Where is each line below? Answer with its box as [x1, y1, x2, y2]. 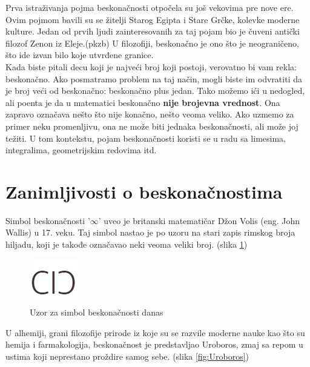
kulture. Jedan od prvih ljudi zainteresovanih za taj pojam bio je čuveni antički [5, 25, 300, 38]
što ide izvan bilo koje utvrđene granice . [5, 48, 154, 61]
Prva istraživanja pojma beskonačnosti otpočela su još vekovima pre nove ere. [5, 1, 294, 13]
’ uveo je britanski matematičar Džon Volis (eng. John [98, 214, 300, 226]
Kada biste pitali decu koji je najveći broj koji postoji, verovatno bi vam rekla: [5, 60, 297, 73]
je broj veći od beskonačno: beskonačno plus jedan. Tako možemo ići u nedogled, [5, 84, 305, 97]
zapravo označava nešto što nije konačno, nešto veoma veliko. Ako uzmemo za [5, 108, 294, 121]
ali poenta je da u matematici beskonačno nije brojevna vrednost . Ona [5, 96, 280, 108]
